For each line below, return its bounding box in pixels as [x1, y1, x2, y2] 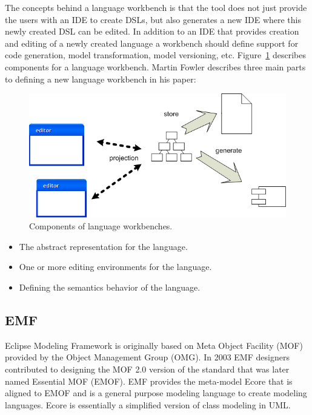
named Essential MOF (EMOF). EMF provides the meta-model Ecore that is [5, 374, 293, 387]
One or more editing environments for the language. [19, 260, 212, 273]
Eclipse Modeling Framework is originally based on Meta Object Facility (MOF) [5, 339, 303, 351]
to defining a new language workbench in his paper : [5, 72, 196, 85]
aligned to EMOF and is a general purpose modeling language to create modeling [5, 386, 307, 399]
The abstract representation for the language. [19, 240, 188, 252]
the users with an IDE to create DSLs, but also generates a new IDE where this [5, 13, 302, 25]
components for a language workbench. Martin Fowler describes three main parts [5, 60, 306, 73]
